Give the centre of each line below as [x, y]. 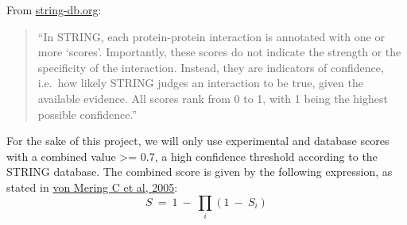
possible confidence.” [87, 114]
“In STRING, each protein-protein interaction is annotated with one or [211, 36]
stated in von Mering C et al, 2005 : [92, 187]
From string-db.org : [54, 10]
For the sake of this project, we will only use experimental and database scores [198, 141]
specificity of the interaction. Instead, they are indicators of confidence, [211, 67]
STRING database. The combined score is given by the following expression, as [200, 172]
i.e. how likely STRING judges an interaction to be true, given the [200, 83]
